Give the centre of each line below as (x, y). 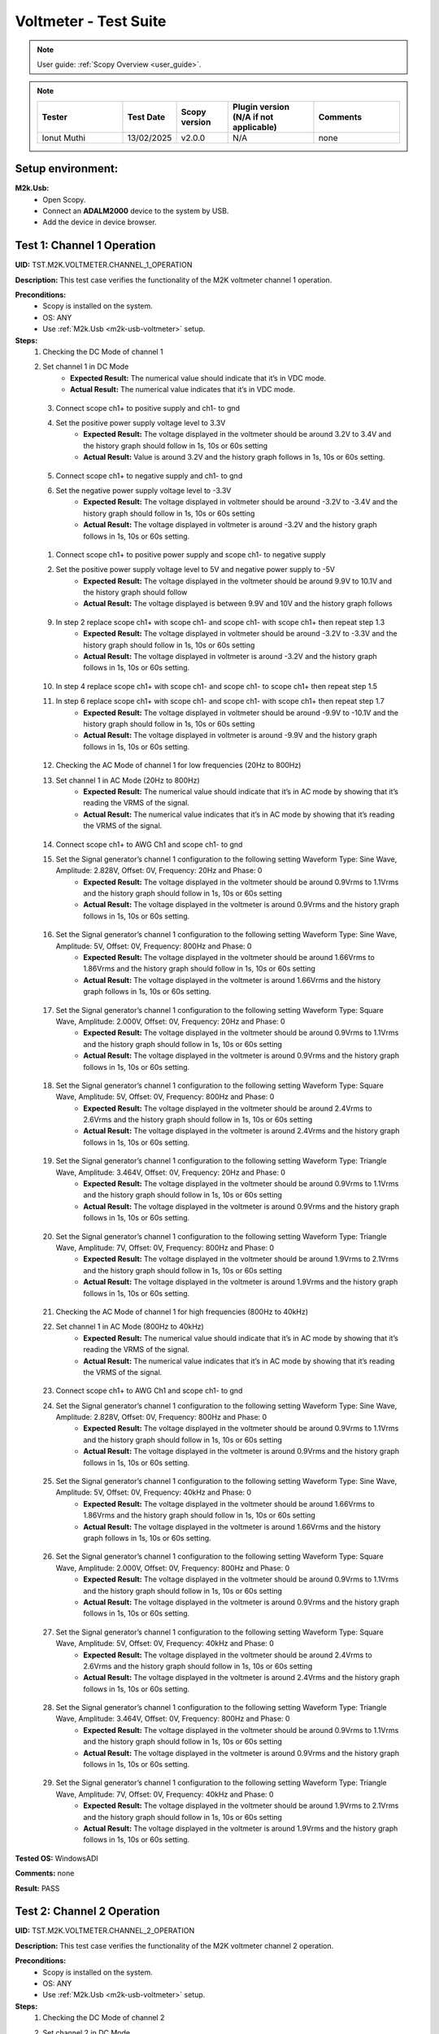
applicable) (255, 127)
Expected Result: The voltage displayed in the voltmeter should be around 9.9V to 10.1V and (238, 581)
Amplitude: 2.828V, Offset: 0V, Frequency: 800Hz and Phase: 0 (161, 1417)
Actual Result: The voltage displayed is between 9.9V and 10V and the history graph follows (238, 604)
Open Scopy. (64, 199)
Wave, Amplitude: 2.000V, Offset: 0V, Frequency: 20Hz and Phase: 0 (170, 1021)
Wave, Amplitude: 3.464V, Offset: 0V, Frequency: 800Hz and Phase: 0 (173, 1719)
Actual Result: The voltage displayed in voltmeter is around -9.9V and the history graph (230, 735)
